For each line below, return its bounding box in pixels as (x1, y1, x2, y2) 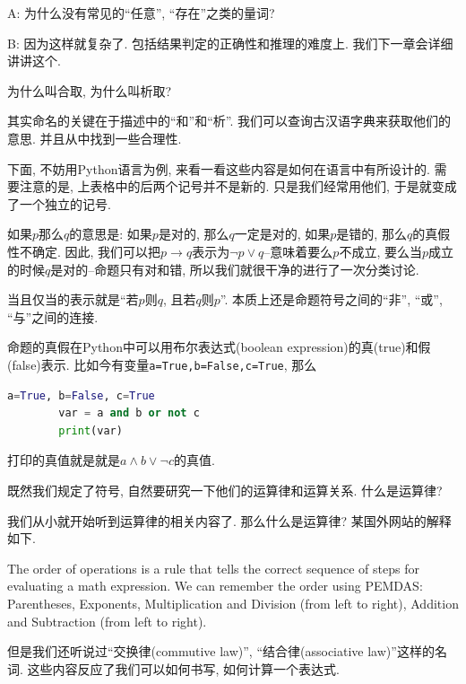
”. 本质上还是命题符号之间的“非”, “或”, (220, 290, 443, 309)
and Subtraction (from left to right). (7, 611, 207, 630)
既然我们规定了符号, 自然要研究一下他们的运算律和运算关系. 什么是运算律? (7, 480, 443, 499)
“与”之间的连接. (7, 307, 99, 326)
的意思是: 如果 (69, 224, 152, 243)
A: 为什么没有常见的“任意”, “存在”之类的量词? (7, 4, 275, 22)
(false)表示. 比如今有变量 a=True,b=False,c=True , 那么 (7, 355, 317, 373)
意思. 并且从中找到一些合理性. (7, 128, 182, 147)
